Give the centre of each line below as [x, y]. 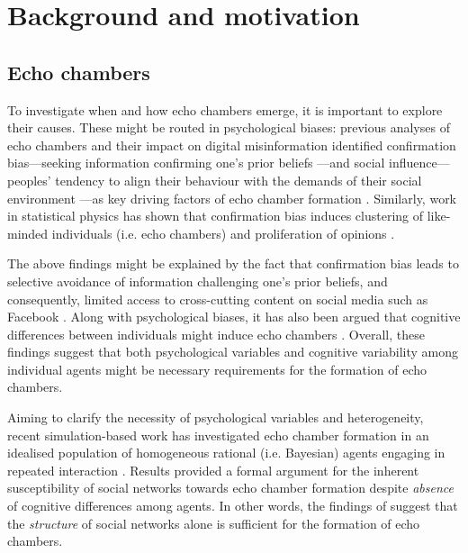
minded [28, 233]
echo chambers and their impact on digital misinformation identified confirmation [232, 145]
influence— [419, 163]
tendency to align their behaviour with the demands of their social [238, 180]
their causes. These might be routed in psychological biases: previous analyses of [229, 127]
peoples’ [29, 180]
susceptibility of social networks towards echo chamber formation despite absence [230, 488]
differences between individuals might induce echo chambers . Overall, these [216, 334]
